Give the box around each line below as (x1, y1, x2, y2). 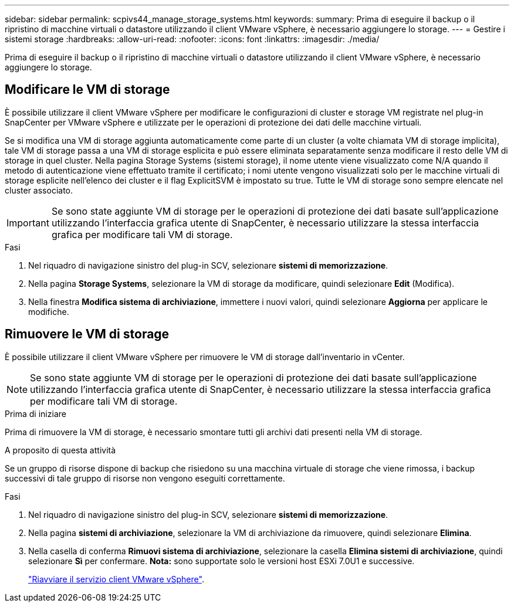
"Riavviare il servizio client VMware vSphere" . (28, 574, 204, 584)
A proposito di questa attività (5, 445, 116, 455)
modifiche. (28, 306, 69, 317)
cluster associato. (5, 185, 73, 195)
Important (6, 216, 49, 229)
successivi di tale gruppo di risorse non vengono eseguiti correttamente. (5, 473, 285, 483)
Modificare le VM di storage (5, 82, 170, 97)
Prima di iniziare (5, 408, 66, 419)
